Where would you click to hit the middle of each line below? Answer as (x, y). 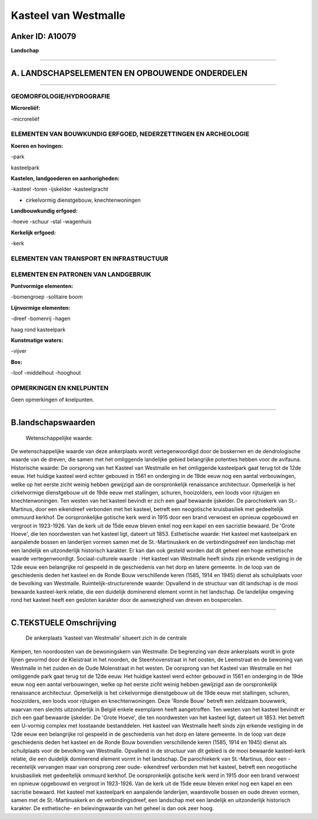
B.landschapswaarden (53, 423)
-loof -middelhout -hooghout (46, 373)
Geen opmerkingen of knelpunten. (52, 400)
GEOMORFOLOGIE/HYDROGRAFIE (60, 96)
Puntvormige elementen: (42, 286)
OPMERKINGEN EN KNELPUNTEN (60, 388)
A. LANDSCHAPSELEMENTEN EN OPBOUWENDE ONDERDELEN (129, 73)
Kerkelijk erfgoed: (33, 232)
